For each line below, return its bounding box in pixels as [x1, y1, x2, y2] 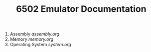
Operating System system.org [9, 42, 71, 48]
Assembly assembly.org [9, 31, 60, 37]
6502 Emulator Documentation [16, 3, 147, 15]
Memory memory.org [9, 36, 54, 42]
